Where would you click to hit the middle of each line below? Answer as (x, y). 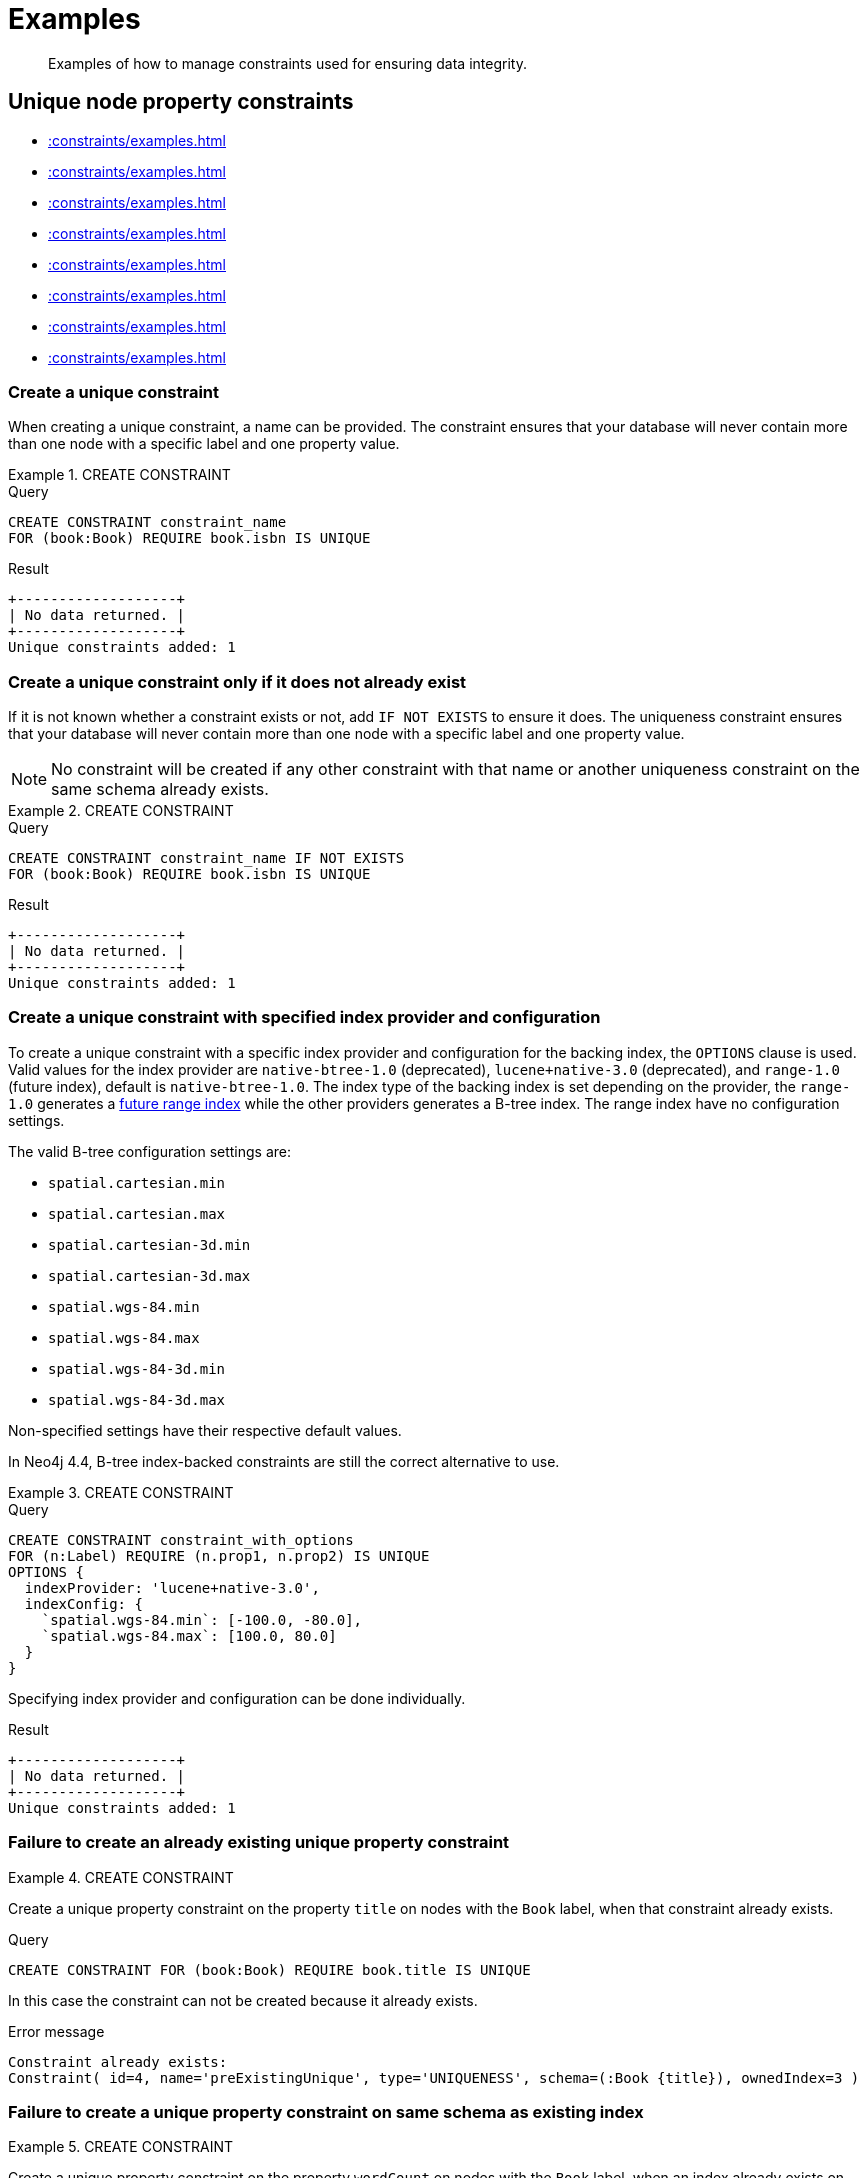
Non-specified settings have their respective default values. (205, 1430)
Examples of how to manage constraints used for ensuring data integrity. (287, 63)
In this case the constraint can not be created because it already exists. (243, 2000)
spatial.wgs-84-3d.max (137, 1399)
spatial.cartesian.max (137, 1213)
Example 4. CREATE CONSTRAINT (121, 1877)
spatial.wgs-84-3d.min (137, 1368)
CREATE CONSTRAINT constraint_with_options (181, 1539)
